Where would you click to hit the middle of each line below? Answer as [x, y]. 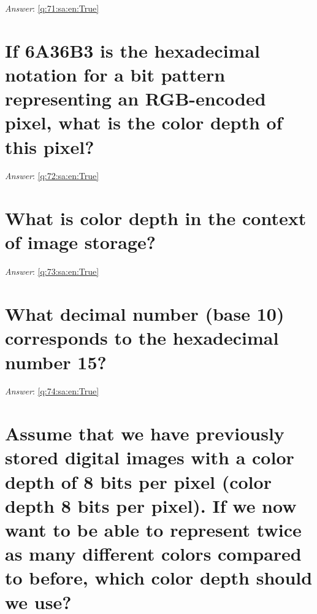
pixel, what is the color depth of [144, 122]
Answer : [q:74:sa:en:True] [52, 391]
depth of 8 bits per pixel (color [138, 481]
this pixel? [50, 146]
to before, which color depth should [159, 578]
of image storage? [80, 242]
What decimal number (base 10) [145, 314]
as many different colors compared [153, 554]
